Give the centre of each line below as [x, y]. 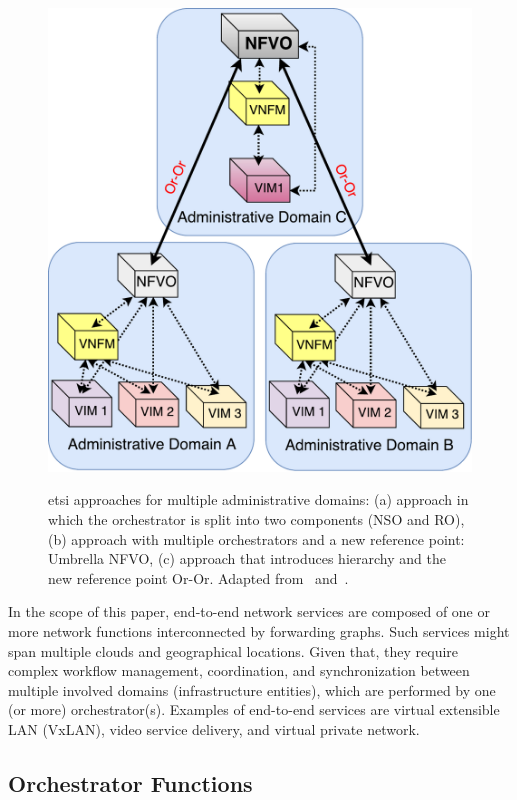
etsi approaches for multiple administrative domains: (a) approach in [258, 499]
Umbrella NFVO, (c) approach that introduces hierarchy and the [247, 558]
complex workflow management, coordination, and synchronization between [239, 670]
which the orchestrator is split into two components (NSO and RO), [256, 519]
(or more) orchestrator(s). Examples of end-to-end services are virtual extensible [254, 709]
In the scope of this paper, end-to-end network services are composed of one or [249, 611]
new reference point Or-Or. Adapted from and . [198, 577]
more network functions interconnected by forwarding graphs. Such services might [259, 631]
